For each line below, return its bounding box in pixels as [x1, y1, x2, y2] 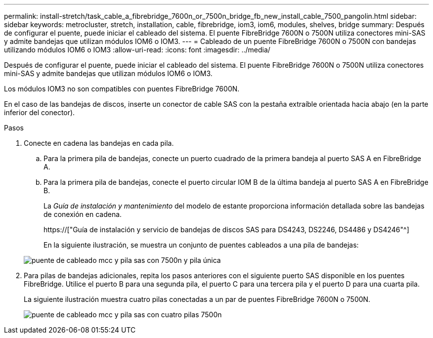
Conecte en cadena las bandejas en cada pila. [24, 139, 174, 147]
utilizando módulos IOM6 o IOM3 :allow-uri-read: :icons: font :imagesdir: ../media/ [4, 45, 270, 54]
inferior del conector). [4, 108, 75, 117]
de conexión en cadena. [43, 210, 122, 218]
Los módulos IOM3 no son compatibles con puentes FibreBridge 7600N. [4, 84, 240, 93]
